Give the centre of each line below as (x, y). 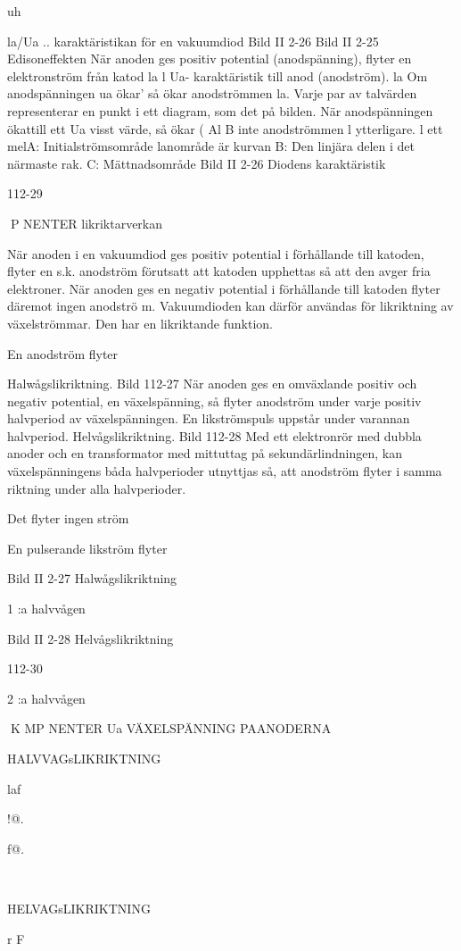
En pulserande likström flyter (87, 548)
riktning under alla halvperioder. (97, 488)
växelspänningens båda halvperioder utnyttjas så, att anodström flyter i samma (225, 471)
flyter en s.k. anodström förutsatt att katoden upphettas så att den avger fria (219, 271)
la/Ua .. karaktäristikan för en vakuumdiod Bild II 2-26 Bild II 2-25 (193, 41)
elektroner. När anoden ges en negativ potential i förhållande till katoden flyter (224, 288)
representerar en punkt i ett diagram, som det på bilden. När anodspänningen (220, 110)
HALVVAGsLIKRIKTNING (84, 758)
